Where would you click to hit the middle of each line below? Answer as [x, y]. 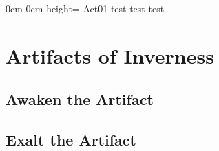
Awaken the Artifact [80, 99]
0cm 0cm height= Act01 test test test [85, 8]
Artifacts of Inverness [110, 55]
